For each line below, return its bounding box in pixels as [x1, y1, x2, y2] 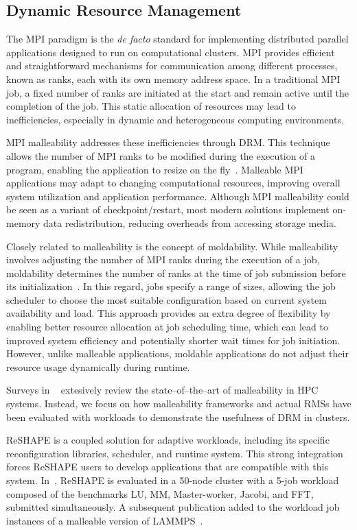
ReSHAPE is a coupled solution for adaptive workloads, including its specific [6, 433, 330, 447]
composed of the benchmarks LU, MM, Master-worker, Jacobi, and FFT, [6, 486, 314, 501]
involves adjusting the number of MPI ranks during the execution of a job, [6, 252, 320, 267]
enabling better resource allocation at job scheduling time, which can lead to [6, 320, 328, 334]
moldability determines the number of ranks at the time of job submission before [6, 265, 346, 280]
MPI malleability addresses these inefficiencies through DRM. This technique [6, 135, 330, 149]
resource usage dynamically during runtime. [6, 359, 190, 374]
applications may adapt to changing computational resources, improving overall [6, 176, 341, 190]
